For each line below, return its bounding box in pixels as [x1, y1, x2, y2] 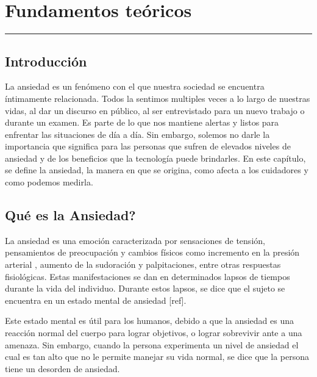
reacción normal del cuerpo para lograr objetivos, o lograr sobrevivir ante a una [5, 326, 302, 339]
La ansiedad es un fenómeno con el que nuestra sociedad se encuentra [5, 80, 265, 93]
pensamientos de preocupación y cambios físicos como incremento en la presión [5, 246, 300, 259]
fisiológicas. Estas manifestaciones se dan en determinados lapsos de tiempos [5, 270, 290, 282]
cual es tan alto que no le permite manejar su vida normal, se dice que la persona [5, 350, 309, 363]
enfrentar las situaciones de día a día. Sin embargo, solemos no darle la [5, 127, 270, 140]
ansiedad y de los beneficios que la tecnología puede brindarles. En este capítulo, [5, 151, 306, 164]
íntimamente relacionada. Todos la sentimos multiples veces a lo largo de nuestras [5, 92, 310, 104]
